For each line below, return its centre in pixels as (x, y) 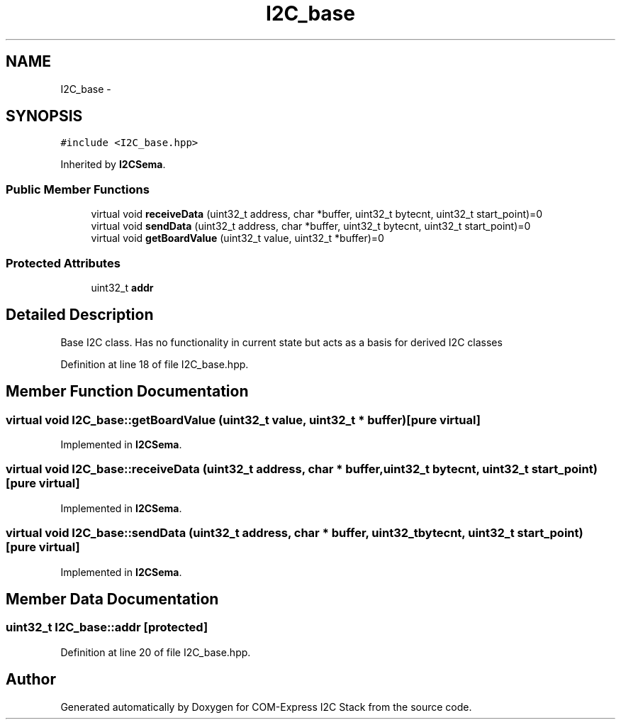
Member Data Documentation (112, 599)
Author (31, 680)
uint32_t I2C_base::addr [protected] (107, 627)
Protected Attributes (63, 263)
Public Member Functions (78, 189)
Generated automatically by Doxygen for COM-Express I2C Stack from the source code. (266, 707)
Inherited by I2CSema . (113, 165)
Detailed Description (80, 315)
